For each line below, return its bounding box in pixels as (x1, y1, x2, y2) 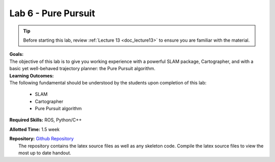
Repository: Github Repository (9, 136, 74, 142)
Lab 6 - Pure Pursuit (9, 8, 95, 19)
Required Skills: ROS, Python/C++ (9, 117, 82, 123)
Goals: (9, 51, 24, 57)
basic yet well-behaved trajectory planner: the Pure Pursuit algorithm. (9, 66, 155, 72)
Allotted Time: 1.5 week (9, 126, 60, 132)
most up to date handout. (18, 150, 71, 156)
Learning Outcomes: (9, 73, 54, 79)
